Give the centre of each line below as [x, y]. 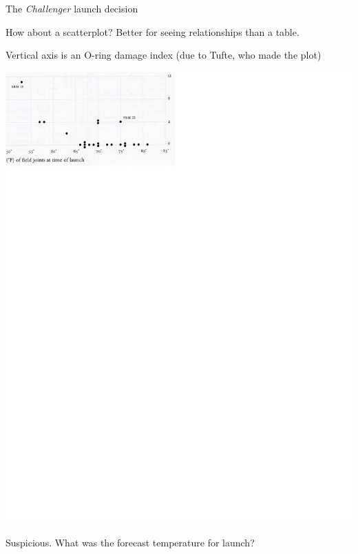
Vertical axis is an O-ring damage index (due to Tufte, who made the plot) [164, 55]
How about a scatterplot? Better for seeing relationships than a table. [152, 31]
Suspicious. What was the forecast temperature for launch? [130, 542]
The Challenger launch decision [72, 8]
